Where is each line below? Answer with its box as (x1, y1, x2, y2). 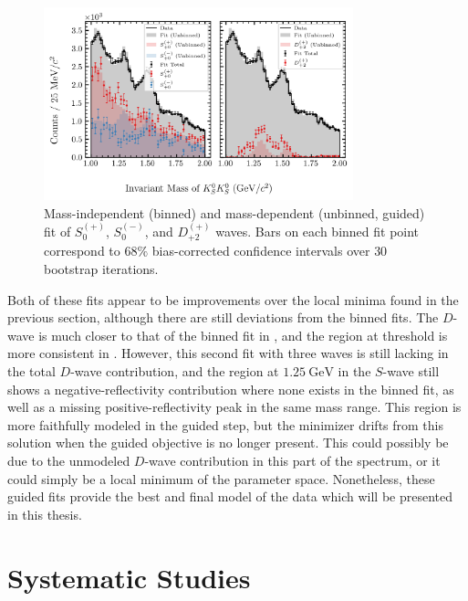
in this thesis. (7, 504, 82, 523)
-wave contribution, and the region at (70, 361, 279, 380)
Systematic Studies (7, 558, 251, 596)
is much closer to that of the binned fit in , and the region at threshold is (38, 325, 448, 344)
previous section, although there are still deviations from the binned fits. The (7, 308, 439, 327)
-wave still (382, 361, 440, 380)
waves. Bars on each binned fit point (215, 221, 420, 240)
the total (7, 361, 56, 380)
